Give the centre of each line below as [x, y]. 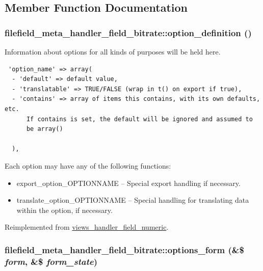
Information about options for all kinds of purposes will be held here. [113, 51]
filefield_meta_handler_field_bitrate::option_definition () [128, 32]
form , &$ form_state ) [51, 261]
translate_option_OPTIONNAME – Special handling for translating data [133, 200]
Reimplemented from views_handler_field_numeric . [87, 227]
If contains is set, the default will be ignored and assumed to [139, 119]
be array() [45, 129]
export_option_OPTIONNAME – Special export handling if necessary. [128, 183]
